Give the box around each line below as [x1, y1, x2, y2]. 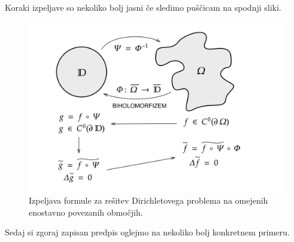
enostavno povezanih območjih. [29, 205, 143, 218]
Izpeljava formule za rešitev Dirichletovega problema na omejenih [29, 194, 268, 207]
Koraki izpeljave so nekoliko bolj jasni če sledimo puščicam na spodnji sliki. [5, 1, 281, 13]
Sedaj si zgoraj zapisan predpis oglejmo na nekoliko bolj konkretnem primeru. [5, 226, 290, 238]
